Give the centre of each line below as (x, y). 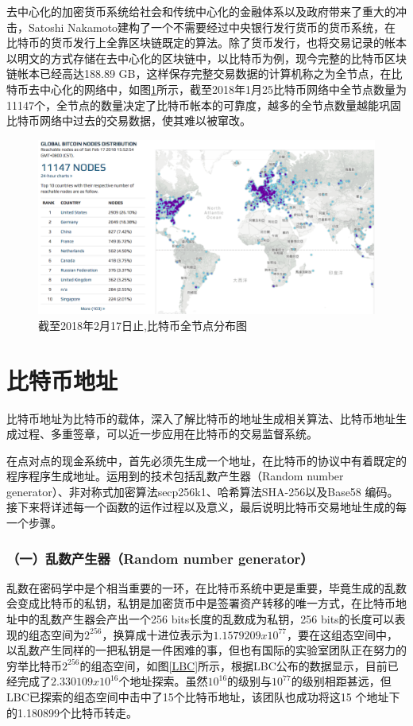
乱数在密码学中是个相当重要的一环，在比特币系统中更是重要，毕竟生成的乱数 (206, 587)
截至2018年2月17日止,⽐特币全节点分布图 (143, 325)
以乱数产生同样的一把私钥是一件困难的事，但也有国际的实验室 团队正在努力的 (206, 650)
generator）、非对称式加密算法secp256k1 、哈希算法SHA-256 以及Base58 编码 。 (203, 491)
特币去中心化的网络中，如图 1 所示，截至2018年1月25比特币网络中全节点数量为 (206, 89)
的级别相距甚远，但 (341, 681)
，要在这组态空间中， (342, 634)
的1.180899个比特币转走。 (72, 712)
